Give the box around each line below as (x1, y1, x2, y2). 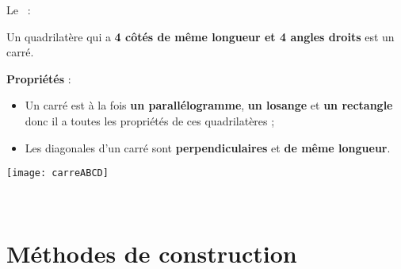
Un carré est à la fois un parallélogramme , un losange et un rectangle (25, 97, 393, 113)
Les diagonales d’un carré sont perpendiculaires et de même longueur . (25, 139, 391, 156)
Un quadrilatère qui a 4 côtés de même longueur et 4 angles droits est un (6, 28, 395, 44)
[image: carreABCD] (6, 167, 109, 179)
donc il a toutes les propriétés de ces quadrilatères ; (25, 112, 275, 129)
